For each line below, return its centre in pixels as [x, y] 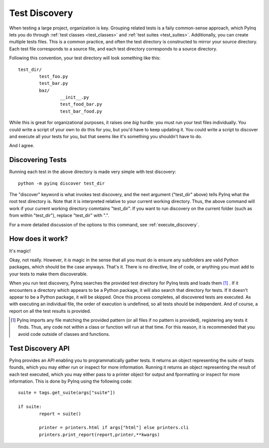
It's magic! [20, 251]
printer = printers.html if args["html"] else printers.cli [114, 428]
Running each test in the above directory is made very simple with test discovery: [93, 172]
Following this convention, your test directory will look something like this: [85, 58]
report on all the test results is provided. [50, 311]
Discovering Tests [38, 160]
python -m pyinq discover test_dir [62, 183]
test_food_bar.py [81, 104]
